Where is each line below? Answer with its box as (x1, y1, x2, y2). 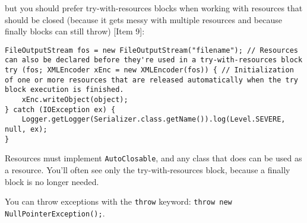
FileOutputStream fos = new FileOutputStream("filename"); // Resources (5, 46, 298, 55)
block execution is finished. (5, 85, 124, 94)
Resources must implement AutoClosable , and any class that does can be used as (5, 152, 302, 164)
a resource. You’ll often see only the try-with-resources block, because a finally (5, 164, 290, 176)
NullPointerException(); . (5, 206, 105, 219)
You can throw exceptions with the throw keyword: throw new (5, 195, 232, 208)
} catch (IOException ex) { (5, 105, 116, 114)
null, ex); (5, 125, 48, 134)
